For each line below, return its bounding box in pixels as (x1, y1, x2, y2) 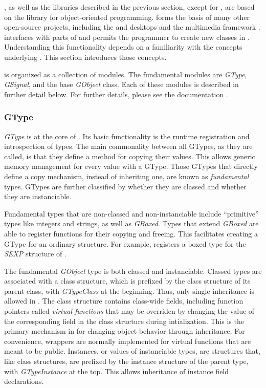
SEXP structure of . (4, 248, 66, 259)
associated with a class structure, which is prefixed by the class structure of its (4, 275, 251, 286)
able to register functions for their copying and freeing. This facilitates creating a (4, 228, 258, 239)
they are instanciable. (4, 191, 72, 202)
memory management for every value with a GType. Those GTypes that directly (4, 161, 258, 171)
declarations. (4, 376, 44, 386)
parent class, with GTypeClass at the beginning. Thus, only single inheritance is (4, 285, 255, 296)
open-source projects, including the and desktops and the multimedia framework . (4, 21, 260, 32)
